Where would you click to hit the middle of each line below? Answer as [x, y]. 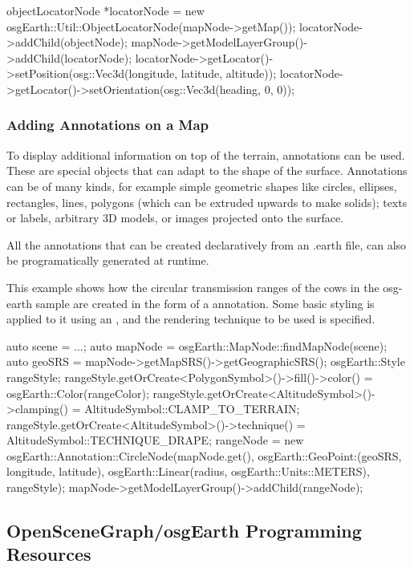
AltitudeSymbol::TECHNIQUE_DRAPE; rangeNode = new [155, 440]
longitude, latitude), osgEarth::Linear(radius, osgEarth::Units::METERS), [188, 471]
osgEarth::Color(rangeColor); [78, 393]
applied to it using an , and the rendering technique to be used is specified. [191, 319]
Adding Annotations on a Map [108, 125]
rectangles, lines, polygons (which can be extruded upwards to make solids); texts [207, 202]
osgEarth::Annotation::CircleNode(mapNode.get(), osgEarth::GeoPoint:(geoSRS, [204, 455]
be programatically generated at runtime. [108, 260]
